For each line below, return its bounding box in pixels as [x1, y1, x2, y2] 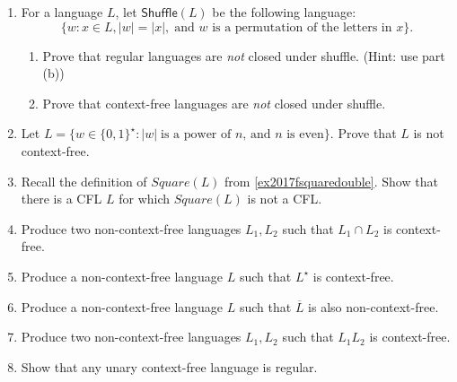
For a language [21, 3, 103, 21]
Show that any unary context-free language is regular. [21, 357, 318, 376]
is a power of [161, 128, 232, 142]
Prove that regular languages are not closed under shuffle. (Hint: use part [42, 46, 445, 65]
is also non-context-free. [308, 297, 439, 316]
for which [119, 189, 171, 208]
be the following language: [212, 3, 356, 21]
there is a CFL [21, 189, 102, 208]
